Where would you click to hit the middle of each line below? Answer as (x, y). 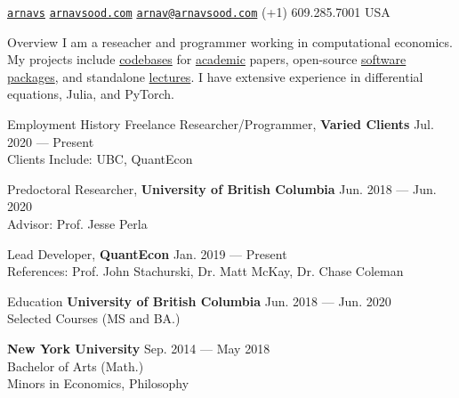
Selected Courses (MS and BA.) (94, 318)
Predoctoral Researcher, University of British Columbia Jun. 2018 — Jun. (222, 188)
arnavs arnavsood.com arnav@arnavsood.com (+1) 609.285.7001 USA (199, 12)
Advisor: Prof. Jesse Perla (77, 223)
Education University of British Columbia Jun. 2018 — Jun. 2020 (199, 301)
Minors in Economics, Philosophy (98, 383)
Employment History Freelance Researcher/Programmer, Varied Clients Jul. (221, 124)
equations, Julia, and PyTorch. (91, 94)
